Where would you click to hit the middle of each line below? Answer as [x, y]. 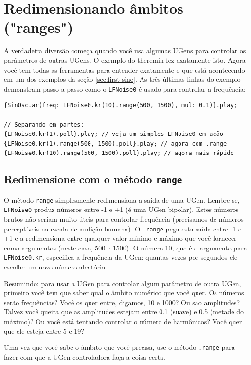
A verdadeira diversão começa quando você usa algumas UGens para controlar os [125, 50]
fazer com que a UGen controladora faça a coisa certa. [85, 356]
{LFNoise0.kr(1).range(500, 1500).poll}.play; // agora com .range [116, 144]
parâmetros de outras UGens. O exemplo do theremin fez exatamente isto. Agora [125, 60]
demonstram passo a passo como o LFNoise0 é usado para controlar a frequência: [125, 88]
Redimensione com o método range [93, 179]
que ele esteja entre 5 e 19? [44, 331]
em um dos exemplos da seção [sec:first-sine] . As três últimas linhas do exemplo [122, 79]
